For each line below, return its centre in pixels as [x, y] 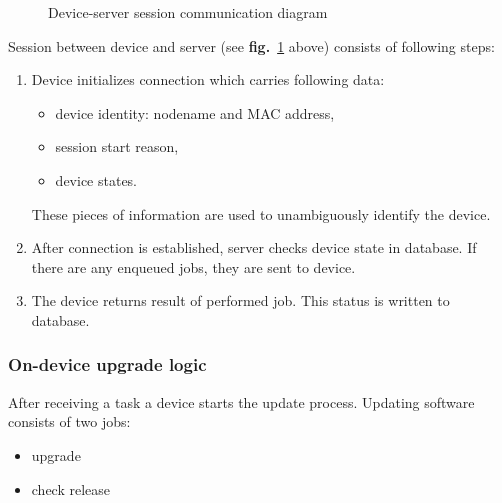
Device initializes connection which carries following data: [208, 79]
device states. [96, 179]
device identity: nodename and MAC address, [195, 112]
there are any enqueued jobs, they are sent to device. [193, 266]
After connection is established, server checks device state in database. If [254, 247]
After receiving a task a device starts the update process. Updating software [241, 401]
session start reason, [117, 146]
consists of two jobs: [69, 421]
